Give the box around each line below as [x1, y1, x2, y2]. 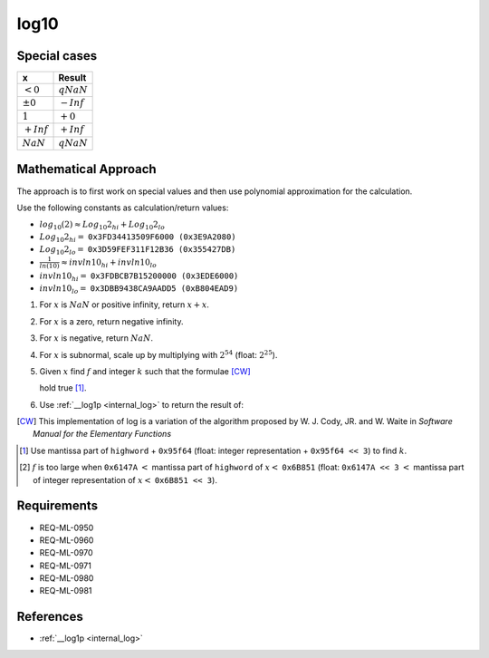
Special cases [16, 48, 98, 63]
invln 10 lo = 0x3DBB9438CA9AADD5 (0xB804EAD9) [39, 283, 239, 295]
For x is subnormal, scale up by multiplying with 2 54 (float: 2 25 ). [39, 348, 278, 360]
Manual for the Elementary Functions [33, 429, 172, 440]
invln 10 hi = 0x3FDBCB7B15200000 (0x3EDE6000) [39, 270, 239, 283]
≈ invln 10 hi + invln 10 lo [60, 256, 158, 269]
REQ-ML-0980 [39, 573, 94, 584]
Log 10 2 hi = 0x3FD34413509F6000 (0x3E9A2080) [39, 232, 236, 244]
